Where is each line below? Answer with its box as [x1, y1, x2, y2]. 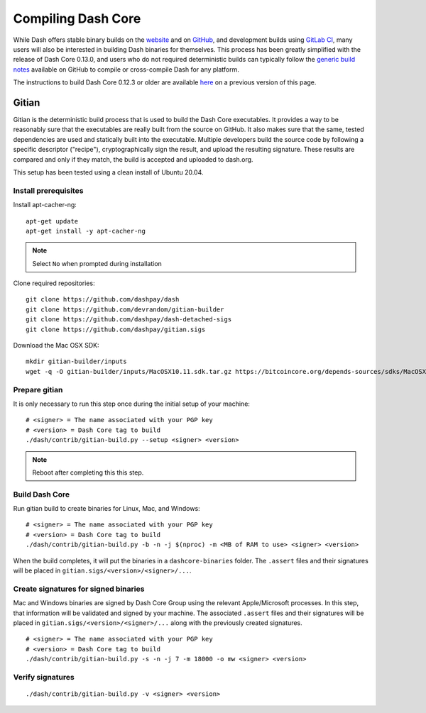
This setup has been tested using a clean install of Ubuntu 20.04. [13, 167, 204, 177]
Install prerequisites [13, 185, 84, 195]
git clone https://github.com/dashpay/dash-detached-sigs [26, 316, 232, 324]
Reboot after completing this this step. [32, 468, 144, 477]
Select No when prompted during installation [32, 259, 163, 267]
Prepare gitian [13, 385, 63, 394]
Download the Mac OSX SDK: [13, 341, 99, 350]
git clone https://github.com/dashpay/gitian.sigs [26, 325, 206, 333]
